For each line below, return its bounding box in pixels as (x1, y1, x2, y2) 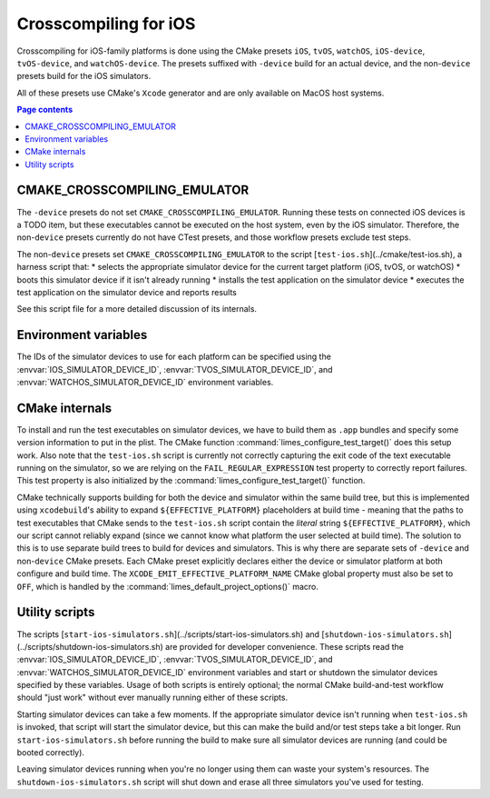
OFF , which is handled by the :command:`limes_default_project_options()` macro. (16, 581, 319, 592)
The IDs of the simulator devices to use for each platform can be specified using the (16, 351, 331, 363)
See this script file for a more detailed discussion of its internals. (16, 304, 258, 314)
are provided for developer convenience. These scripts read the (164, 641, 404, 652)
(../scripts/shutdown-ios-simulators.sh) (16, 641, 163, 652)
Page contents (16, 105, 73, 115)
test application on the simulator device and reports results (16, 286, 238, 297)
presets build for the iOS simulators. (16, 71, 152, 82)
